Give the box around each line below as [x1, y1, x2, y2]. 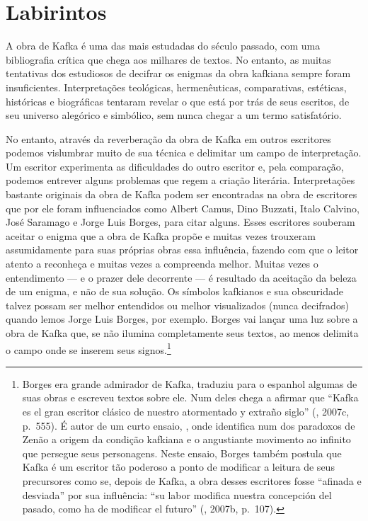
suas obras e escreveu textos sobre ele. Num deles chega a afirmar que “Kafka [22, 390, 359, 405]
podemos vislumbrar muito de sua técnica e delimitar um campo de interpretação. [6, 145, 362, 160]
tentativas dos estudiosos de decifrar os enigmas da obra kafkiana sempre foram [6, 66, 351, 81]
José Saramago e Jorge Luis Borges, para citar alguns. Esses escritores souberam [6, 214, 355, 229]
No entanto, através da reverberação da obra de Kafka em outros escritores [6, 131, 331, 146]
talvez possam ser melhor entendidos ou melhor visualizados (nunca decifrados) [6, 297, 349, 312]
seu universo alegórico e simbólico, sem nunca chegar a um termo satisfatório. [6, 108, 342, 122]
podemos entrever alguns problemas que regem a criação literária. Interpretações [6, 173, 355, 188]
